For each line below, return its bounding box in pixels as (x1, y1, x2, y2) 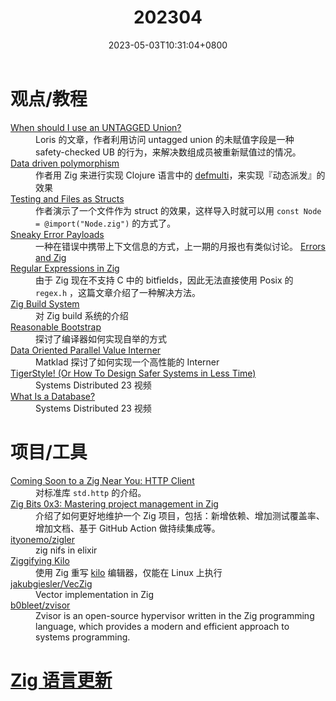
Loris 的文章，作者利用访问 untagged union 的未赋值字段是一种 (35, 133, 295, 145)
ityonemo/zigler (10, 533, 75, 545)
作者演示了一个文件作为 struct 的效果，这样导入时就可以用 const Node (35, 204, 322, 216)
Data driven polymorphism (10, 157, 120, 169)
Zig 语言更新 (10, 669, 113, 691)
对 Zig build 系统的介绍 (35, 309, 129, 321)
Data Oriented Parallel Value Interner (10, 344, 162, 356)
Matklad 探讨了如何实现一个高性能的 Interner (35, 356, 220, 368)
